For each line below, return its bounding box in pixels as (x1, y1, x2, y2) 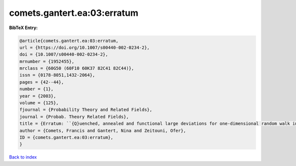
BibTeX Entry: (9, 25, 38, 31)
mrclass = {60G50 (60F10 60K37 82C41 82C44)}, (19, 66, 134, 71)
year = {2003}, (19, 93, 56, 99)
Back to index (9, 154, 37, 160)
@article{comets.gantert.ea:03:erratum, (19, 38, 118, 43)
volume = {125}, (19, 100, 59, 106)
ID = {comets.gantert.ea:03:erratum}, (19, 135, 113, 140)
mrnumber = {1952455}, (19, 58, 74, 64)
